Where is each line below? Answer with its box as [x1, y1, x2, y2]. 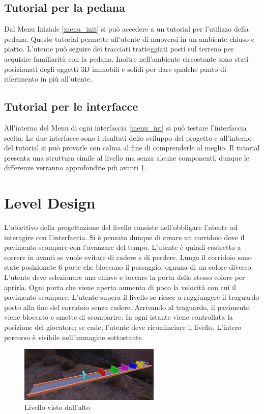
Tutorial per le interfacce [4, 98, 138, 114]
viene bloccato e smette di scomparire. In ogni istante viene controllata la [4, 312, 233, 322]
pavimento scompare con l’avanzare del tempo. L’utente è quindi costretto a [4, 242, 241, 252]
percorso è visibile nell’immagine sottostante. [4, 331, 144, 342]
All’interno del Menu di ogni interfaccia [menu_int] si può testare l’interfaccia [4, 122, 247, 133]
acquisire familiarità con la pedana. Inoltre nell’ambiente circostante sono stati [4, 53, 249, 64]
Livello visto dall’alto [24, 402, 91, 412]
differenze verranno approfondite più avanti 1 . [4, 162, 146, 173]
